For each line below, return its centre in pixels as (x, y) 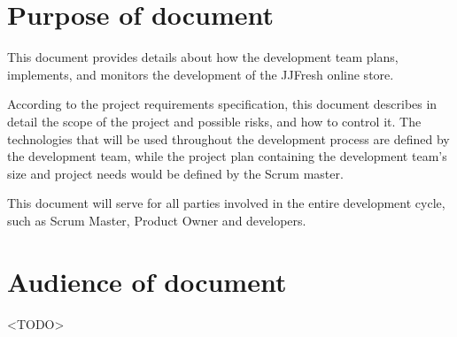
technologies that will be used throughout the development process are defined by (228, 138)
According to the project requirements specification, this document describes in (222, 104)
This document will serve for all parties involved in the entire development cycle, (226, 203)
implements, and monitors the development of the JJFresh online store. (201, 74)
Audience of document (147, 281)
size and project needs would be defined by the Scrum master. (175, 173)
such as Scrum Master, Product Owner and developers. (157, 220)
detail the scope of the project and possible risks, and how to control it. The (214, 121)
